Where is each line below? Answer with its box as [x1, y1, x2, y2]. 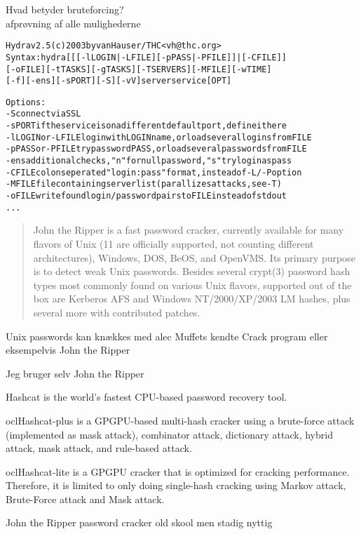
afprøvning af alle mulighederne [6, 15, 141, 30]
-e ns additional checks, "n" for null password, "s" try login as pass [6, 156, 292, 166]
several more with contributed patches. [33, 305, 200, 319]
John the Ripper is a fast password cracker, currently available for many [33, 222, 344, 237]
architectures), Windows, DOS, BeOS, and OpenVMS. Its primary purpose [33, 250, 355, 265]
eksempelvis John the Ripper [6, 342, 130, 357]
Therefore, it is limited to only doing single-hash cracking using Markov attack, [6, 478, 346, 493]
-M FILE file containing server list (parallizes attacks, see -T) [6, 179, 282, 189]
